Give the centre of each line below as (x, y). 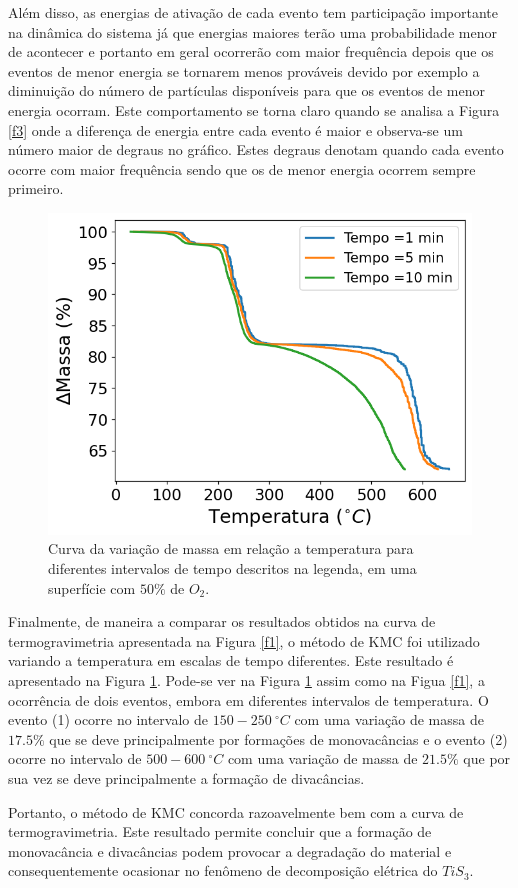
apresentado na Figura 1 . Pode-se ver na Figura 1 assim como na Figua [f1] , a (246, 679)
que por (487, 758)
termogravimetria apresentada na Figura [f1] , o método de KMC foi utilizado (244, 640)
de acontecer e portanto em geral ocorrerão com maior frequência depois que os (251, 51)
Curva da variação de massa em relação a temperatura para (231, 548)
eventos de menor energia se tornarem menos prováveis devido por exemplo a (244, 70)
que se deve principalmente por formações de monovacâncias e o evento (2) (278, 738)
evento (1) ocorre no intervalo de (108, 719)
